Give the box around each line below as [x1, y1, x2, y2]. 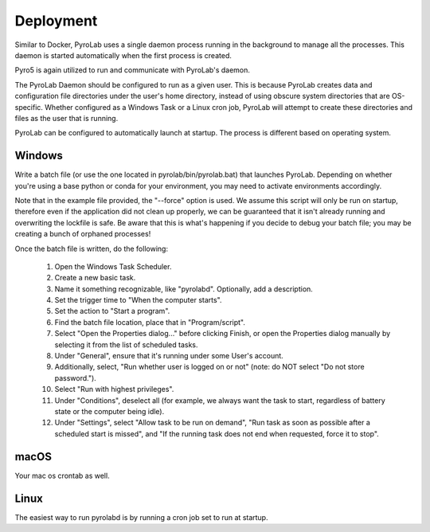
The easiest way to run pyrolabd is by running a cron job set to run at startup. [14, 512, 268, 522]
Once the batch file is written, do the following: [14, 244, 169, 253]
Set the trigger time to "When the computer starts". [54, 295, 222, 305]
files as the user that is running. [14, 113, 119, 123]
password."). [54, 373, 97, 382]
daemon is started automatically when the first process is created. [14, 50, 233, 60]
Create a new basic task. [54, 273, 136, 283]
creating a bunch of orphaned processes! [14, 229, 151, 239]
